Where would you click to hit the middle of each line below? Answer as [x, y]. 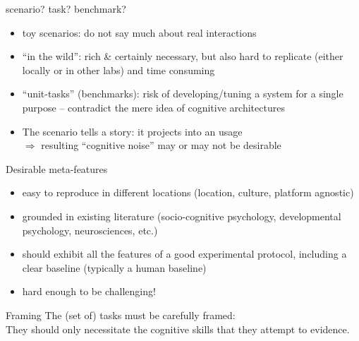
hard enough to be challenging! [89, 291]
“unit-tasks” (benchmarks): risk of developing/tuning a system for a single [183, 94]
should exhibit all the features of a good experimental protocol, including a [184, 254]
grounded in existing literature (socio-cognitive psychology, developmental [182, 216]
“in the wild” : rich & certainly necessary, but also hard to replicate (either [183, 56]
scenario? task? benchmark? [66, 8]
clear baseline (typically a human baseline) [114, 267]
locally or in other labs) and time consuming [118, 70]
